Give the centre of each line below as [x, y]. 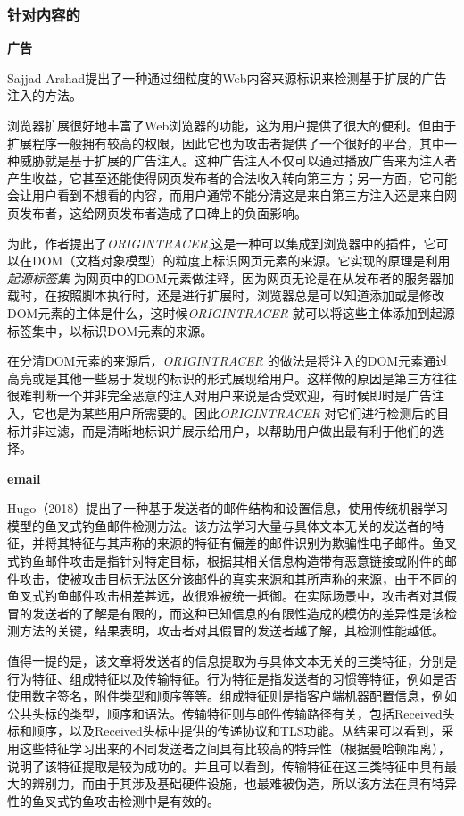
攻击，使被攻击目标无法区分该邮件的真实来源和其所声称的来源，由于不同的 [238, 578]
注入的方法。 [45, 95]
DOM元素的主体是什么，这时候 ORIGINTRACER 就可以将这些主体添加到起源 [231, 312]
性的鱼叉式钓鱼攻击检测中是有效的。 [113, 800]
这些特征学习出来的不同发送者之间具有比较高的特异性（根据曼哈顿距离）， [235, 748]
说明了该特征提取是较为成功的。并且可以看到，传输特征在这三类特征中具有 [226, 766]
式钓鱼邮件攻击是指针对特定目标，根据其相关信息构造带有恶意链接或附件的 [226, 561]
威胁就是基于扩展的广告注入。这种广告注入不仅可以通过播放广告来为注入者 [238, 160]
